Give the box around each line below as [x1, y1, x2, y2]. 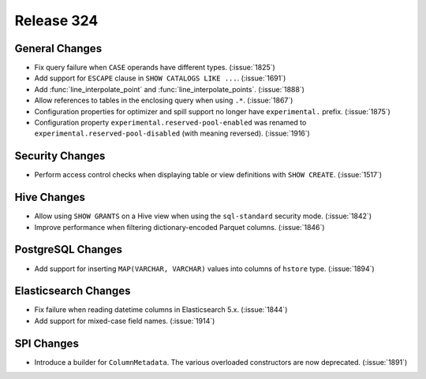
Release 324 [14, 12, 99, 29]
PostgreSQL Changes [14, 243, 122, 256]
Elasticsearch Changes [14, 284, 131, 298]
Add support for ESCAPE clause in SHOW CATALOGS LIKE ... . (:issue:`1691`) [34, 73, 286, 83]
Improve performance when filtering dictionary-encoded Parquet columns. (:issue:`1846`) [34, 222, 325, 232]
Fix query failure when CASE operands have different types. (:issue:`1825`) [34, 63, 275, 72]
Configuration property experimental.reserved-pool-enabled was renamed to [34, 118, 307, 128]
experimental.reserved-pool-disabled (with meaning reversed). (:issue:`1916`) [34, 128, 311, 138]
